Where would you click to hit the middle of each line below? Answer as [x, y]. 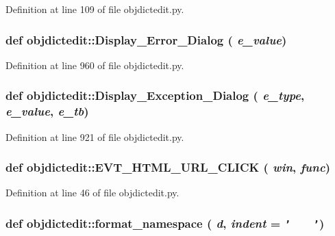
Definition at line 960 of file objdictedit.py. [95, 65]
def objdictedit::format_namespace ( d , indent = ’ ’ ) [165, 223]
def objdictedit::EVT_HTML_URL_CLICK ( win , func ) [168, 167]
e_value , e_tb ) [47, 111]
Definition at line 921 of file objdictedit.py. [95, 136]
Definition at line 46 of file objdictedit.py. [92, 193]
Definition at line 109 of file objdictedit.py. [95, 9]
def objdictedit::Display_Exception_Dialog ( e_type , [155, 95]
